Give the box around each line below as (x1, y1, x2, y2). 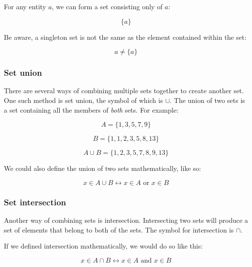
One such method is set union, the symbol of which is (4, 95, 163, 105)
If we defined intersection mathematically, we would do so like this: (4, 241, 203, 251)
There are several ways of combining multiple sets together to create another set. (4, 85, 244, 96)
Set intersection (4, 196, 66, 208)
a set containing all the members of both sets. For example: (4, 104, 179, 115)
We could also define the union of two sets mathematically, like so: (4, 163, 201, 173)
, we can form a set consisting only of (52, 1, 163, 11)
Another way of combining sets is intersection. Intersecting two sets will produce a (4, 215, 248, 225)
